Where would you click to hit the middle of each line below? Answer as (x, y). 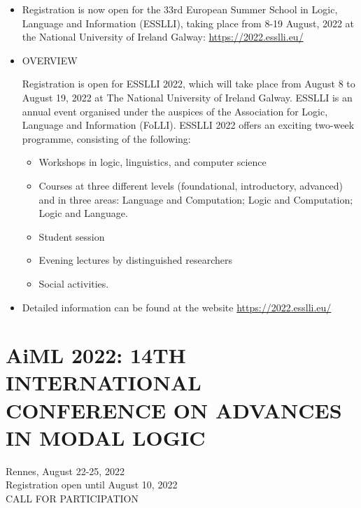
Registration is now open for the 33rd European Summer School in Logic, (180, 9)
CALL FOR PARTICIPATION (72, 498)
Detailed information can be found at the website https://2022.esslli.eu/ (177, 307)
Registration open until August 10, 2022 (92, 485)
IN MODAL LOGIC (106, 437)
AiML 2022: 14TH (96, 355)
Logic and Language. (83, 213)
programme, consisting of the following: (106, 138)
